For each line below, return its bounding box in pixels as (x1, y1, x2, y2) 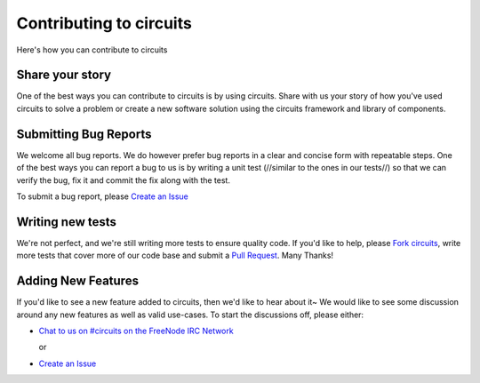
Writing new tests (16, 214, 117, 229)
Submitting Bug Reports (16, 126, 152, 141)
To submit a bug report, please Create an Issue (16, 191, 188, 202)
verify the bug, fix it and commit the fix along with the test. (16, 174, 231, 186)
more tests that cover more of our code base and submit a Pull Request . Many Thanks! (16, 250, 333, 261)
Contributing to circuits (16, 13, 193, 33)
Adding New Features (16, 274, 140, 289)
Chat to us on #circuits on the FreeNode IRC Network (38, 325, 235, 336)
